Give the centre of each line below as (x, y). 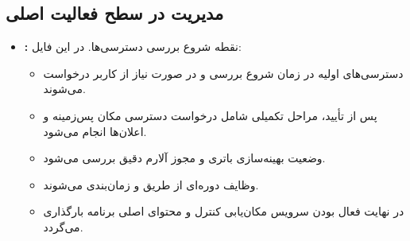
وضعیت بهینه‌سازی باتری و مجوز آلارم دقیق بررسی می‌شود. (184, 158)
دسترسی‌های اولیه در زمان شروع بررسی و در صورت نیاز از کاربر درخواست (223, 73)
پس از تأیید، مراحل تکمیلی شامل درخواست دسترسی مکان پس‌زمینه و (210, 115)
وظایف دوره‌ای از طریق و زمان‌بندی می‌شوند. (151, 184)
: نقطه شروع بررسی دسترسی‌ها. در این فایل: (133, 47)
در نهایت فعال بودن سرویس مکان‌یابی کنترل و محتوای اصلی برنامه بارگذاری (224, 211)
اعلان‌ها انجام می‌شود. (95, 131)
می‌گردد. (63, 226)
